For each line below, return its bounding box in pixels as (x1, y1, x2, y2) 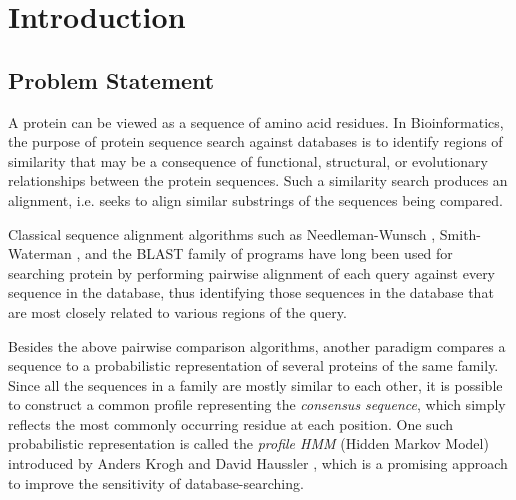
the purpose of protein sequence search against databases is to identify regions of (8, 131, 503, 152)
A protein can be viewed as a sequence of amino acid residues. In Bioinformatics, (8, 111, 504, 132)
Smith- (439, 223, 482, 244)
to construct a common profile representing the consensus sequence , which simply (8, 394, 506, 415)
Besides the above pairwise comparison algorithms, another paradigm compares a (8, 335, 506, 356)
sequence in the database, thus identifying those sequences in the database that (8, 282, 494, 303)
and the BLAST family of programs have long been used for (85, 243, 453, 264)
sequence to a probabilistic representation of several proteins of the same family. (8, 355, 499, 376)
